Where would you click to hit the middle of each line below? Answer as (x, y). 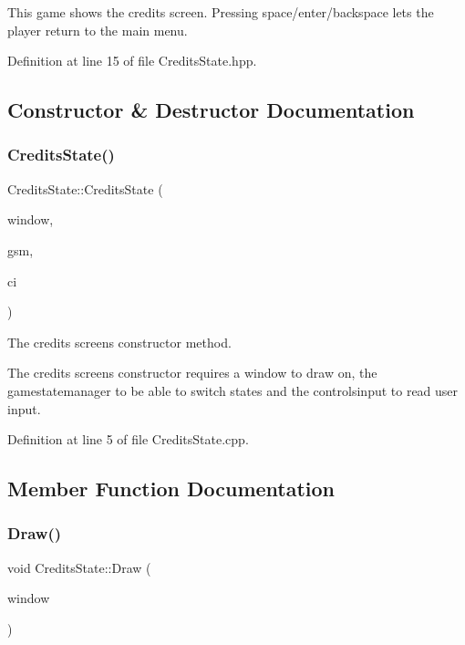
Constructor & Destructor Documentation (211, 110)
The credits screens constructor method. (119, 342)
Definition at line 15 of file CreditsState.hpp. (132, 61)
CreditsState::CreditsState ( (85, 188)
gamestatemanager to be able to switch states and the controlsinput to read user (233, 390)
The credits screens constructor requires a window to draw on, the (192, 373)
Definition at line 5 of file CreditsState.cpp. (128, 439)
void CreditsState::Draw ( (79, 567)
